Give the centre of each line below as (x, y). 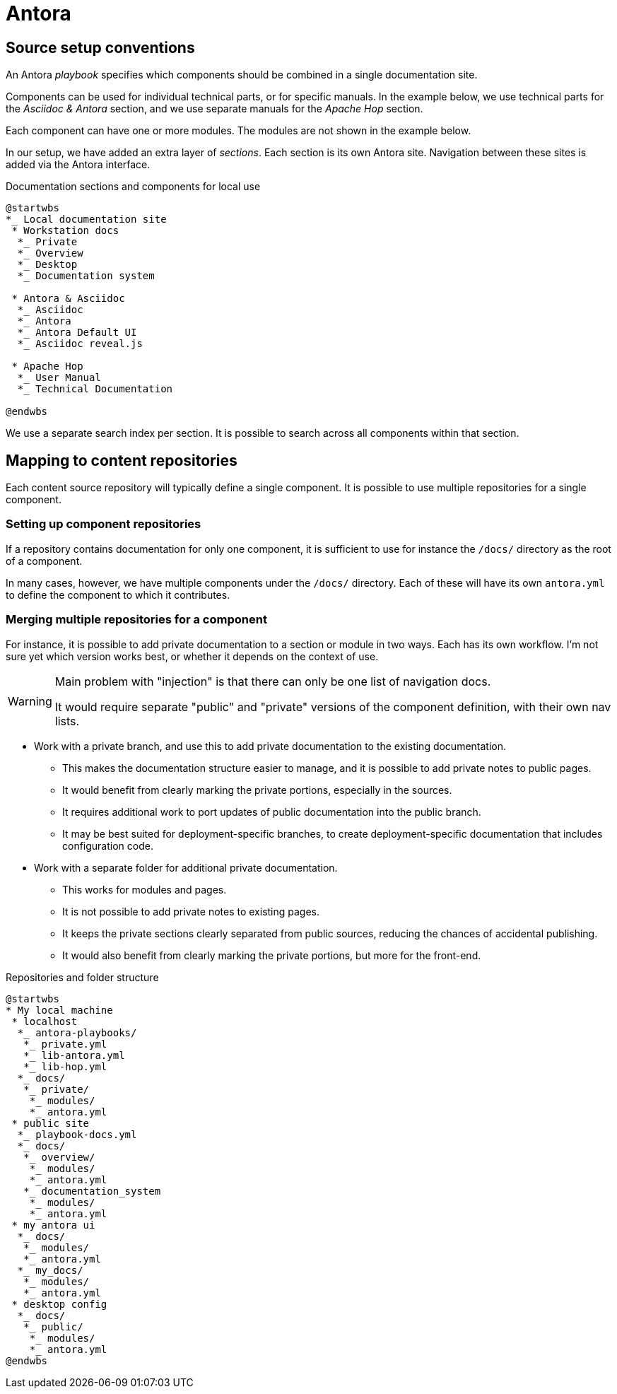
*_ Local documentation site (86, 219)
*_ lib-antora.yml (74, 1055)
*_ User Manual (59, 378)
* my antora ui (53, 1225)
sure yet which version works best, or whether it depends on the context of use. (192, 656)
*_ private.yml (65, 1044)
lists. (67, 721)
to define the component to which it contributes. (118, 594)
